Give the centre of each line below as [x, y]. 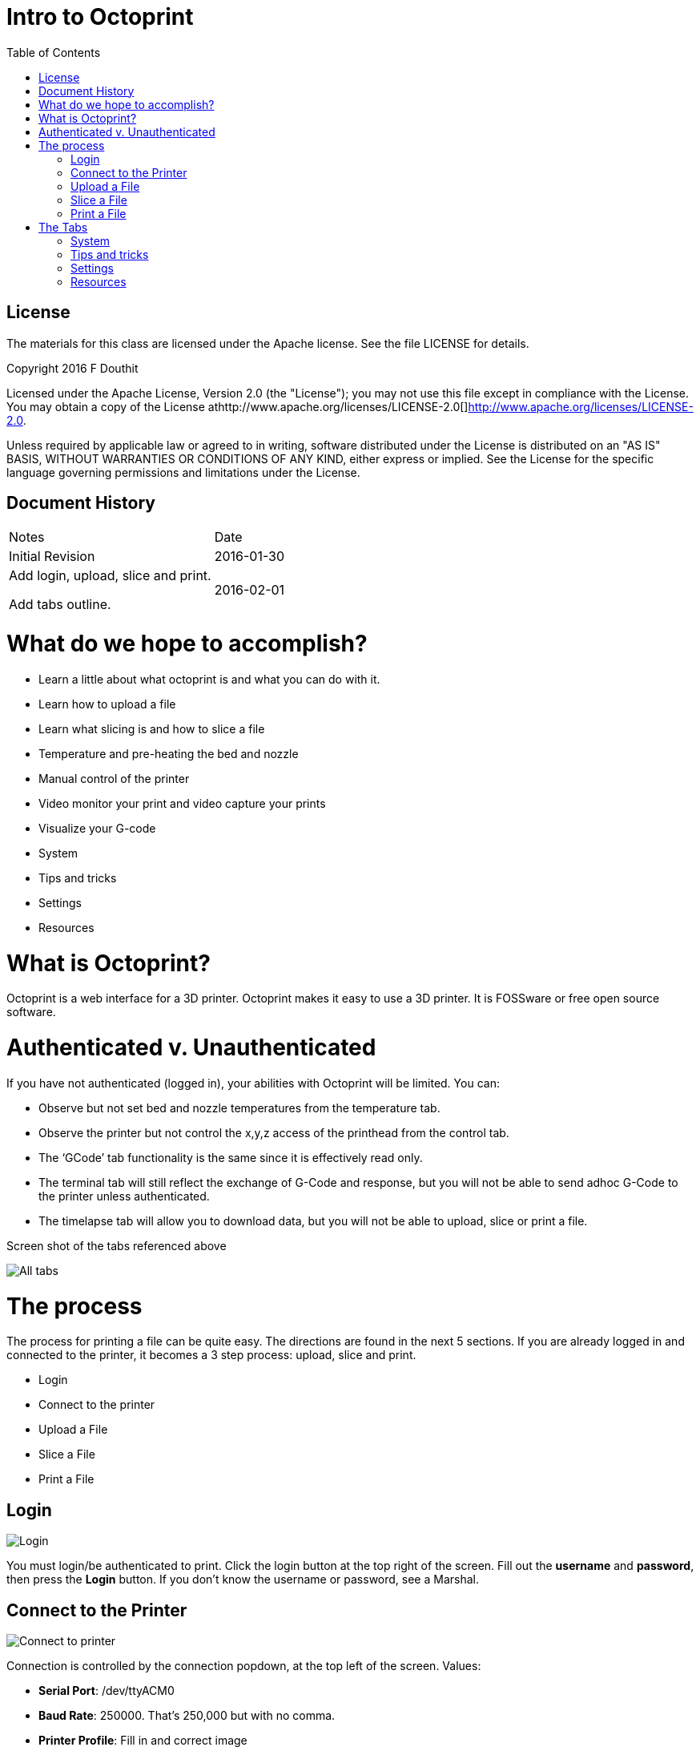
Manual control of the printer [114, 778]
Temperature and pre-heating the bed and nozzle [169, 753]
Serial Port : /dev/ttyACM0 [107, 1691]
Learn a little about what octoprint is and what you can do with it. [209, 679]
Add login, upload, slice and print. [110, 576]
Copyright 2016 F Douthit [72, 368]
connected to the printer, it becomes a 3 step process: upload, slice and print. [211, 1355]
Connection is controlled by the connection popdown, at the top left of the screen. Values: [244, 1666]
